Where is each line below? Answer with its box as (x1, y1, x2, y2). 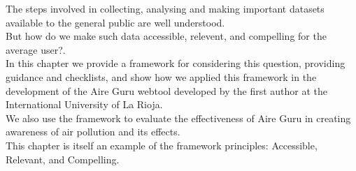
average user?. (6, 42, 66, 57)
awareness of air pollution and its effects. (6, 124, 180, 139)
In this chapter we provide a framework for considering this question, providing (6, 56, 346, 70)
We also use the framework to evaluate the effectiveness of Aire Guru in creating (6, 110, 351, 125)
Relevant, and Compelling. (6, 151, 120, 166)
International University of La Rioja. (6, 97, 163, 112)
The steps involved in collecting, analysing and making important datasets (6, 1, 325, 15)
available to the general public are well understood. (6, 15, 225, 29)
